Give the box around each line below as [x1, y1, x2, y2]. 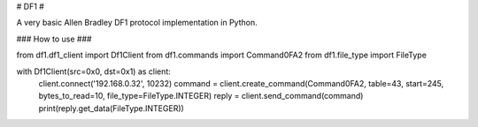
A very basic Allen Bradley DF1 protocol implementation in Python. [16, 18, 258, 28]
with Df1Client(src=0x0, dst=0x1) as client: [16, 66, 172, 77]
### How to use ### [16, 34, 92, 44]
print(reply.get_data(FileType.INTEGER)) [38, 102, 185, 114]
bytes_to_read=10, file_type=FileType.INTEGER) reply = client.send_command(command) [38, 91, 364, 101]
